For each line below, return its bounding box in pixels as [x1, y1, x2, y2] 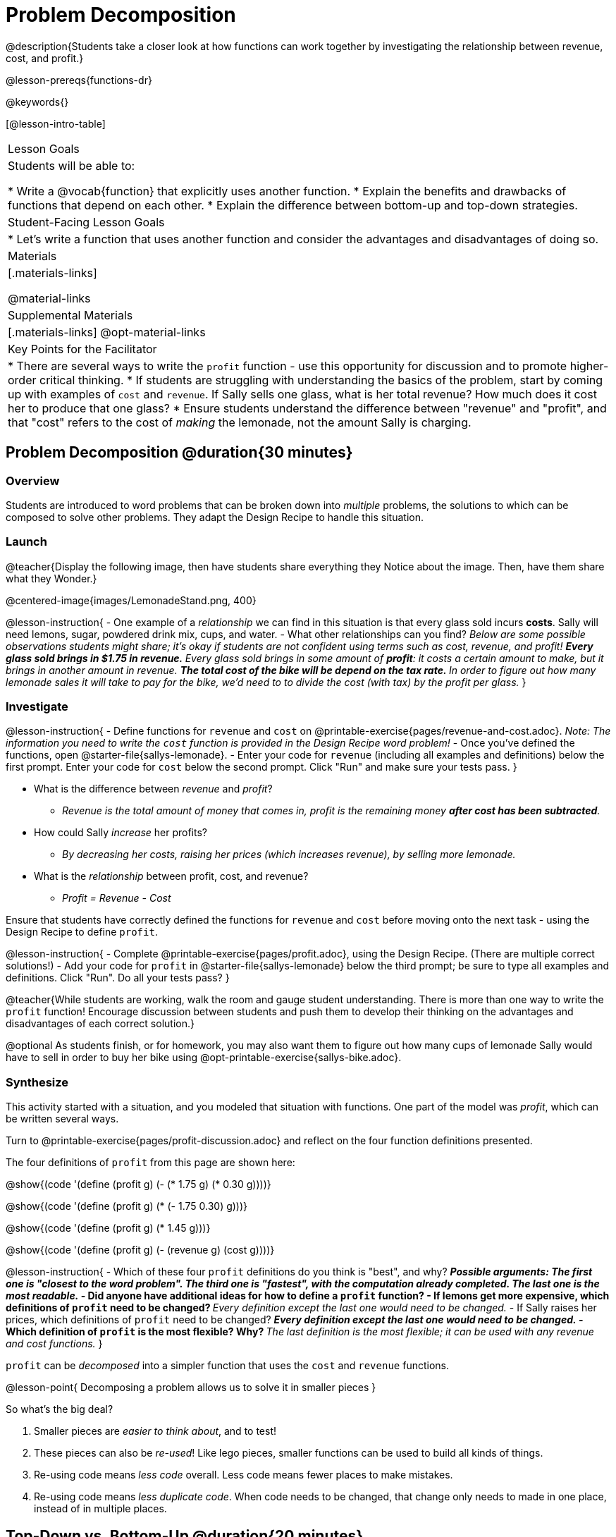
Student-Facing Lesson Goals [8, 214, 165, 229]
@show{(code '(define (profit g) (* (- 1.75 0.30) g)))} [6, 1200, 248, 1213]
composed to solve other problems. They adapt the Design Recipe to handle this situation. [6, 510, 424, 523]
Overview [6, 473, 60, 488]
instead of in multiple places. [34, 1502, 167, 1515]
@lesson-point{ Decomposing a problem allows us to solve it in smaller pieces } [6, 1381, 376, 1394]
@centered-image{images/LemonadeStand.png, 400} [6, 594, 257, 606]
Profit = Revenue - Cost [62, 892, 171, 905]
